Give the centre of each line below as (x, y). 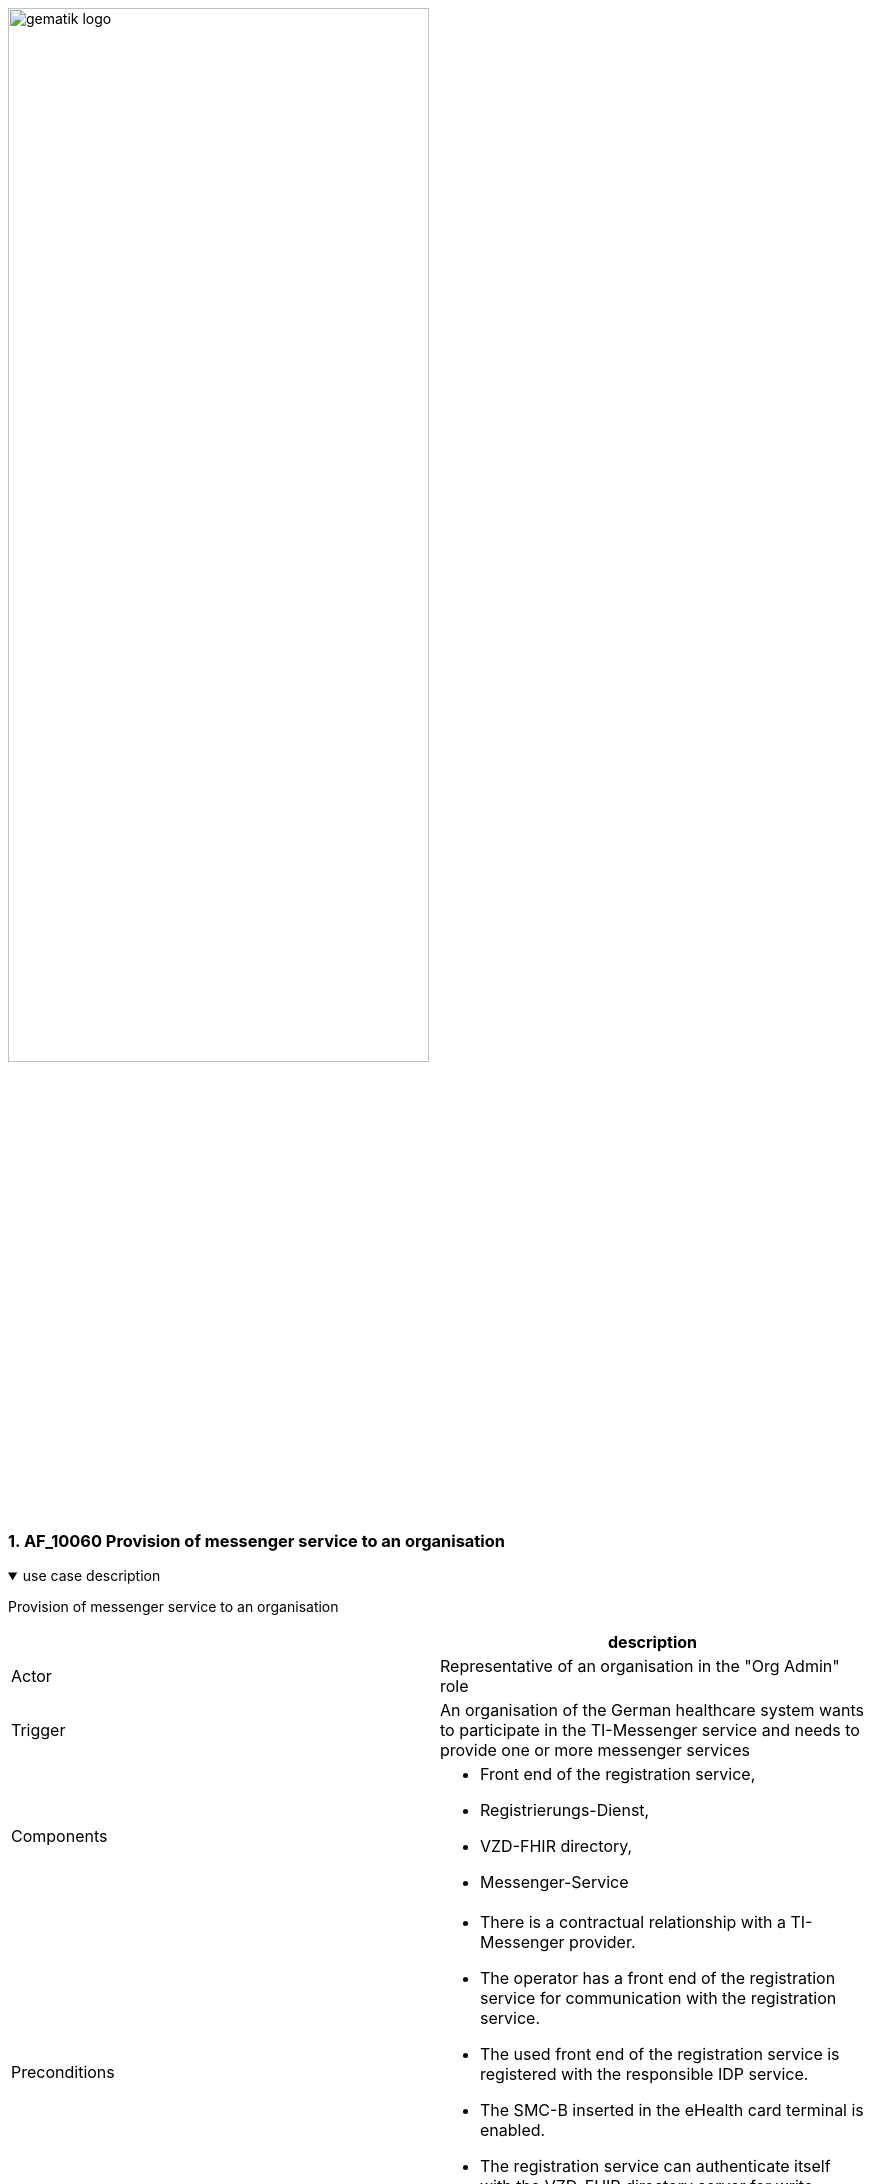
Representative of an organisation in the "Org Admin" (640, 1666)
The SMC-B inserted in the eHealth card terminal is (672, 2110)
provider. (602, 1942)
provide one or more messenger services (595, 1750)
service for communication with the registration (658, 1998)
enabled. (513, 2130)
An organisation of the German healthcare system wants (652, 1710)
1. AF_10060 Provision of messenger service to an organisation (256, 1540)
